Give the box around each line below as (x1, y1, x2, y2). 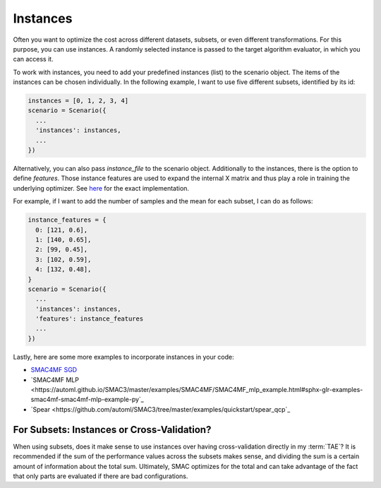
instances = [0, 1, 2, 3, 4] (28, 97, 129, 105)
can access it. (13, 55, 54, 64)
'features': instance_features (35, 315, 144, 323)
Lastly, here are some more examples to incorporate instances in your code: (13, 352, 234, 361)
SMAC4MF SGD (30, 366, 78, 374)
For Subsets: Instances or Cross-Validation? (13, 424, 212, 436)
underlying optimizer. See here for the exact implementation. (13, 184, 190, 192)
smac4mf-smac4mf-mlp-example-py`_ (30, 395, 145, 404)
